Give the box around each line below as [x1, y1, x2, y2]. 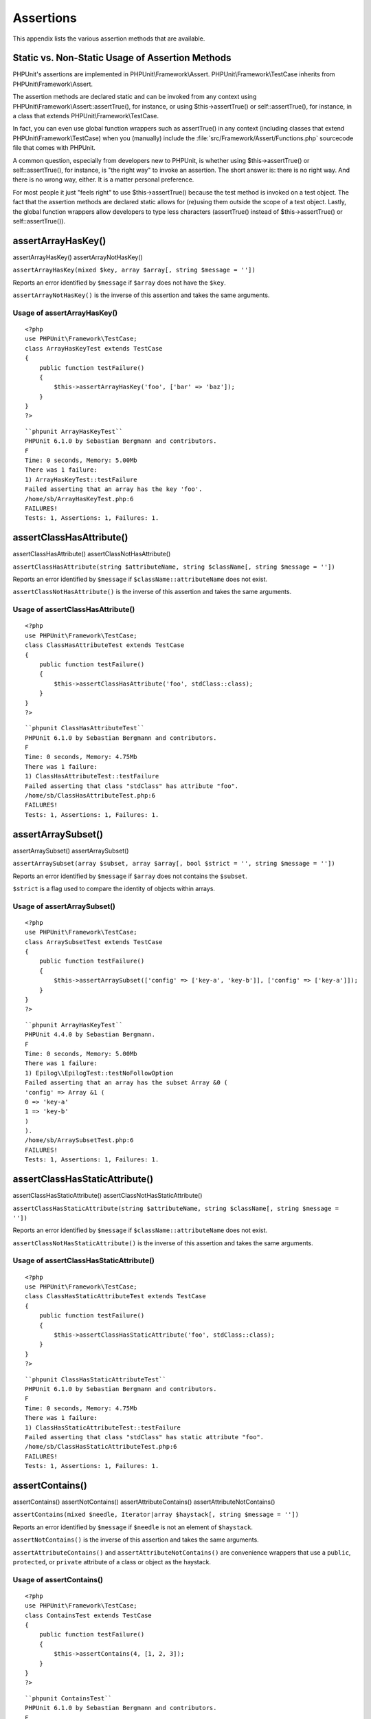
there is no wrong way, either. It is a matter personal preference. [12, 175, 194, 184]
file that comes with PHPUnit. [12, 144, 96, 152]
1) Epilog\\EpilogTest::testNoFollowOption [25, 1069, 174, 1077]
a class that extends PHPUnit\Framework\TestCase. [12, 112, 159, 120]
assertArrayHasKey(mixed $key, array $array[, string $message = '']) [12, 266, 256, 274]
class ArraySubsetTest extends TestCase [25, 938, 163, 945]
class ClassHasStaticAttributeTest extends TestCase [25, 1293, 206, 1300]
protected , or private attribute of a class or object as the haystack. [12, 1557, 212, 1566]
